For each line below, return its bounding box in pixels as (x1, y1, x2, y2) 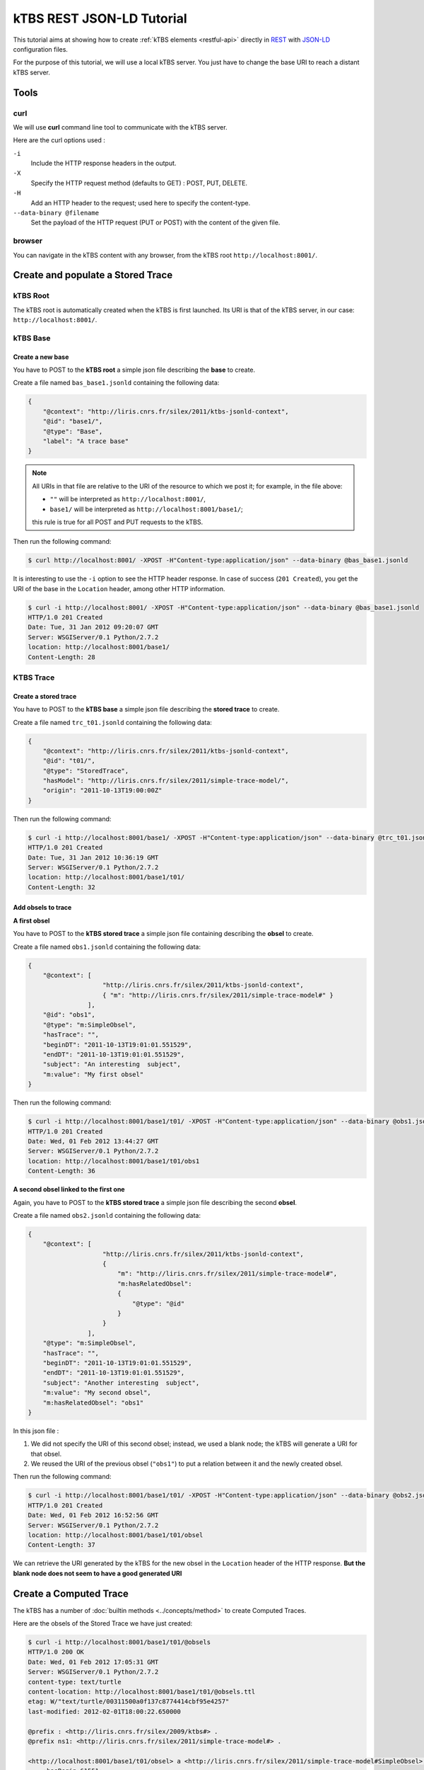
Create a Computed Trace (13, 1587, 129, 1599)
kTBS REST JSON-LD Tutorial (13, 11, 187, 26)
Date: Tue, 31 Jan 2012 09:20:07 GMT (28, 623, 159, 632)
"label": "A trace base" (42, 437, 129, 445)
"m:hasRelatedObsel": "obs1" (42, 1398, 144, 1407)
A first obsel (13, 916, 50, 925)
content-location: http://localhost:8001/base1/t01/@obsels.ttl (28, 1688, 256, 1696)
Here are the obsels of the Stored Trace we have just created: (13, 1619, 193, 1628)
